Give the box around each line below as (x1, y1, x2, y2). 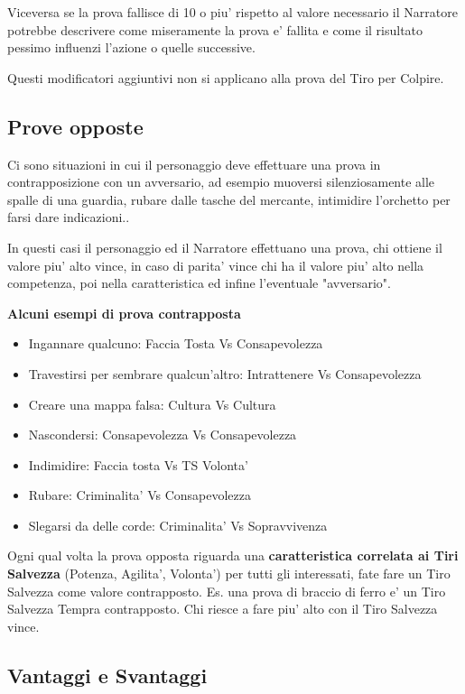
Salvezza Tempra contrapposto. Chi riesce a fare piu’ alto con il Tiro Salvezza (7, 599, 438, 618)
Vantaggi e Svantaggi (7, 661, 208, 689)
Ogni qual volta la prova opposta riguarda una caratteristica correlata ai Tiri (7, 546, 459, 565)
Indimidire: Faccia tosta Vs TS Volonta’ (28, 455, 248, 474)
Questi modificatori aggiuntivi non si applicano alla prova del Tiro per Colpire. (7, 68, 444, 87)
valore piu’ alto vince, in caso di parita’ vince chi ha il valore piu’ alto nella (7, 255, 424, 274)
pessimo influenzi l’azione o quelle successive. (7, 38, 256, 57)
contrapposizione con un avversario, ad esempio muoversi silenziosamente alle (7, 172, 435, 191)
